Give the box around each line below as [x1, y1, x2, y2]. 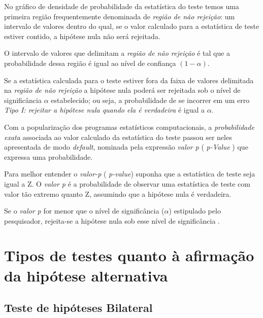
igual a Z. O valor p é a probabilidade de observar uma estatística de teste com [4, 178, 250, 189]
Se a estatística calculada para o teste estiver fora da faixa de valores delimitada [4, 75, 254, 85]
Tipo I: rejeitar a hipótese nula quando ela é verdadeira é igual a [4, 104, 205, 115]
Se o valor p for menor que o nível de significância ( [4, 205, 165, 216]
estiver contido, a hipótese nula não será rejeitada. [4, 30, 160, 41]
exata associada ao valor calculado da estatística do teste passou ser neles [4, 131, 232, 142]
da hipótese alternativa [4, 265, 168, 286]
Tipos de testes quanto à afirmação [4, 245, 254, 266]
